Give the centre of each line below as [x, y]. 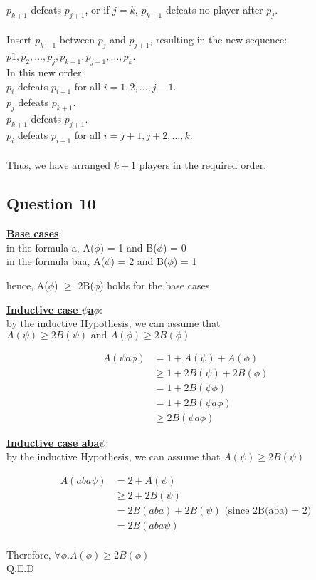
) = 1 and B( [128, 247]
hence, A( [27, 285]
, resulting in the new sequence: [218, 40]
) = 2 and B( [139, 261]
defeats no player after [214, 9]
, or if [97, 9]
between [77, 40]
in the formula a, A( [51, 247]
